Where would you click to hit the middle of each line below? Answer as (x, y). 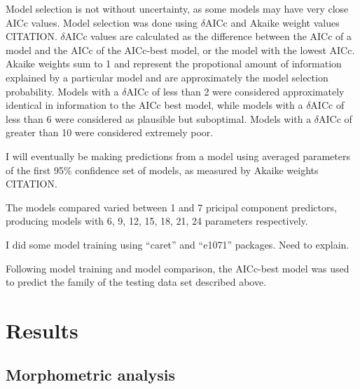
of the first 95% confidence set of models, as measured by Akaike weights (162, 170)
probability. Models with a (62, 91)
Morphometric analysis (90, 375)
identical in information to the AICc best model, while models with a (154, 105)
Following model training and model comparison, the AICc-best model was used (178, 268)
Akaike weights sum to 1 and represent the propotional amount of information (174, 64)
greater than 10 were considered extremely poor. (110, 132)
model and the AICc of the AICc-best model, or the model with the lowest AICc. (180, 50)
